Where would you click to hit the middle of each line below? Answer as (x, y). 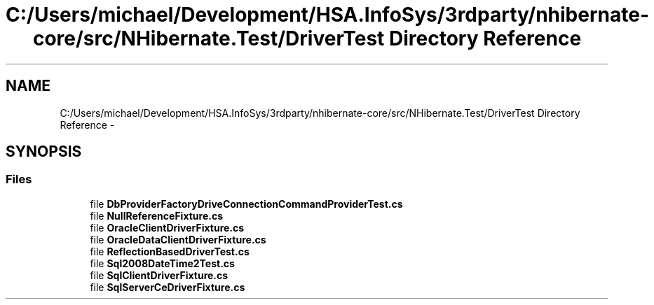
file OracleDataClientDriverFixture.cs (178, 239)
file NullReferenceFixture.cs (157, 215)
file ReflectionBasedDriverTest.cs (170, 251)
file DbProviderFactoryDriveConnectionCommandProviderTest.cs (246, 204)
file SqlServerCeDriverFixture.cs (168, 287)
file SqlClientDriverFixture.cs (159, 275)
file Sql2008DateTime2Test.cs (162, 263)
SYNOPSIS (44, 152)
